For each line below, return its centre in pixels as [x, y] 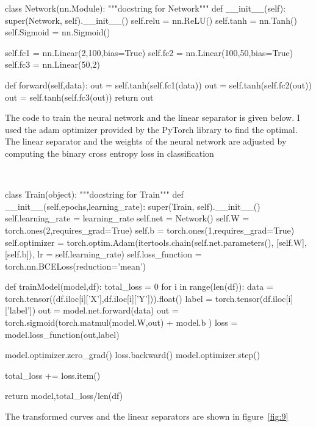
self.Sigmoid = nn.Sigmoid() [58, 32]
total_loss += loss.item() [53, 375]
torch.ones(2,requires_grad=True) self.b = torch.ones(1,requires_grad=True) [150, 230]
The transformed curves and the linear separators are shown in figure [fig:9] [147, 416]
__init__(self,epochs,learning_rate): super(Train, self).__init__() [133, 206]
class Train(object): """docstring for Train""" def [94, 194]
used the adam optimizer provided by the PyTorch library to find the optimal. [151, 129]
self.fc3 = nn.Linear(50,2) [52, 64]
